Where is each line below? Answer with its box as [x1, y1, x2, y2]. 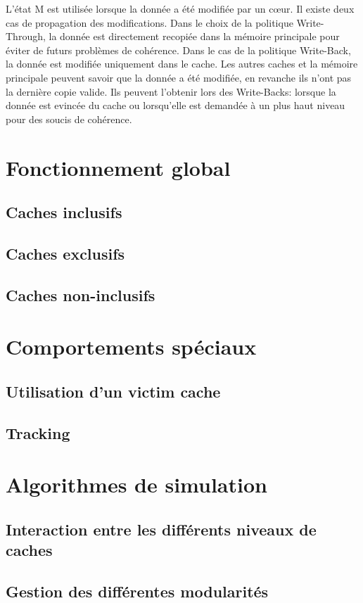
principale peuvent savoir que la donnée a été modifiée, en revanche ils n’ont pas [6, 70, 352, 84]
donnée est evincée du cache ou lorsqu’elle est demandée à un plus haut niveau [6, 98, 345, 113]
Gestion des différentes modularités [6, 580, 269, 602]
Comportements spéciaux [6, 332, 257, 361]
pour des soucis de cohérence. [6, 111, 132, 126]
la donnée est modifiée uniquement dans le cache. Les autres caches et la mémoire [6, 56, 358, 71]
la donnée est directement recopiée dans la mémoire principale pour [49, 29, 340, 44]
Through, [6, 29, 46, 44]
